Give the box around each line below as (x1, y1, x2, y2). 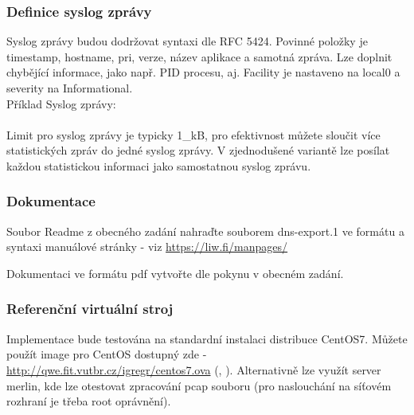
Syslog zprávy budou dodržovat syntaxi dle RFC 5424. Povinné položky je (6, 33, 368, 49)
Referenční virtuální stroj (6, 299, 174, 319)
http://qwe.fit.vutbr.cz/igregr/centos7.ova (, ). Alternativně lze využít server (6, 361, 381, 378)
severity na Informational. (6, 80, 133, 96)
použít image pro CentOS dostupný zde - (6, 346, 207, 362)
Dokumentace (6, 191, 96, 211)
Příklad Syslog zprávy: (6, 95, 116, 112)
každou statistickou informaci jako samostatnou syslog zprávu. (6, 157, 311, 174)
